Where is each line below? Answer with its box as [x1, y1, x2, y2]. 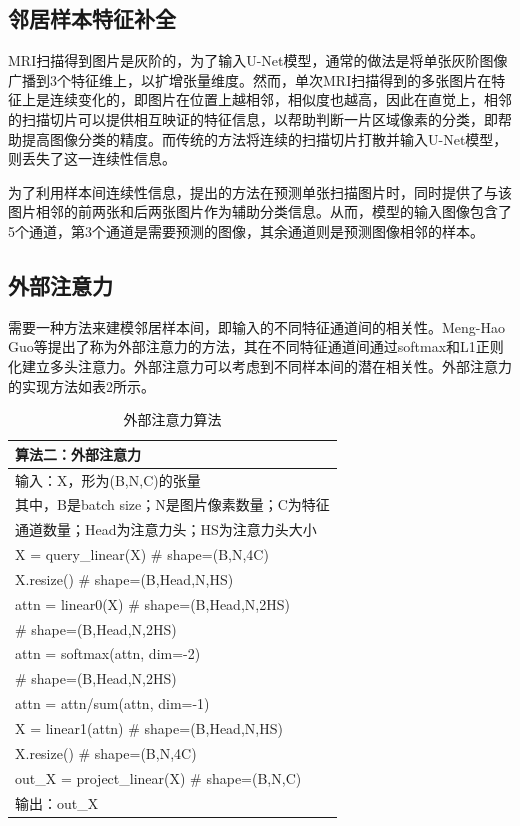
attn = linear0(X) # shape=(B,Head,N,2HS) [15, 593, 290, 614]
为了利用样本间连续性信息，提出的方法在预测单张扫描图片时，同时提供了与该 [8, 181, 512, 202]
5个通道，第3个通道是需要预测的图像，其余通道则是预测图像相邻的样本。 [8, 220, 484, 241]
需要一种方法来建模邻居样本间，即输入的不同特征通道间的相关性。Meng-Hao [8, 316, 505, 337]
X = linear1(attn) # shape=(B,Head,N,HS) [15, 718, 283, 738]
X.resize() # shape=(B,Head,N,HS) [15, 568, 234, 589]
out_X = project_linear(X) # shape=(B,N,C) [15, 767, 302, 788]
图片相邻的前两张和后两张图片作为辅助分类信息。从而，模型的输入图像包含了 [8, 201, 512, 222]
